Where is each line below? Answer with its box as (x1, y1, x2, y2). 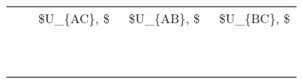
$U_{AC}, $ (38, 9, 110, 27)
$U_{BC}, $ (219, 9, 290, 27)
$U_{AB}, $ (128, 9, 201, 27)
